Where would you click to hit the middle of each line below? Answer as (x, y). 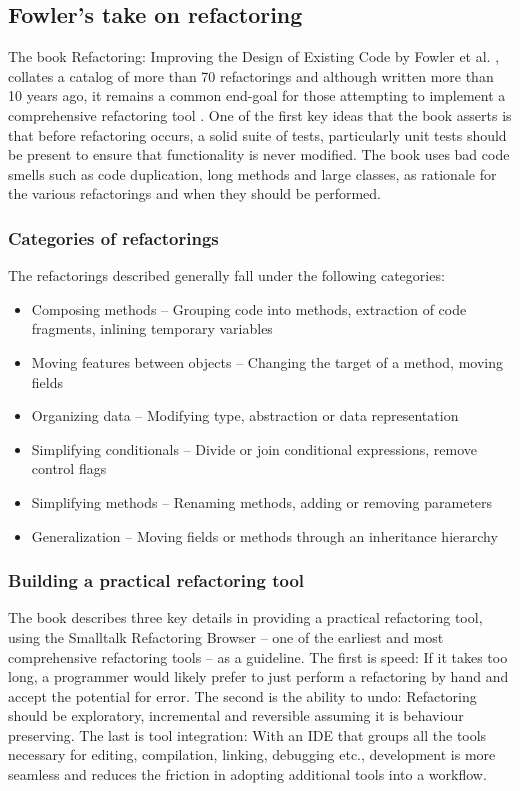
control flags (69, 468)
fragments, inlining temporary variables (152, 328)
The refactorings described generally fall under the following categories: (226, 275)
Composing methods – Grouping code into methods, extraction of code (249, 308)
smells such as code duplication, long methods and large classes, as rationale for (252, 173)
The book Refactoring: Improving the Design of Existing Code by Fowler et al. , (254, 56)
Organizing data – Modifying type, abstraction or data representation (245, 415)
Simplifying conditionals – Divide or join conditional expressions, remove (254, 448)
